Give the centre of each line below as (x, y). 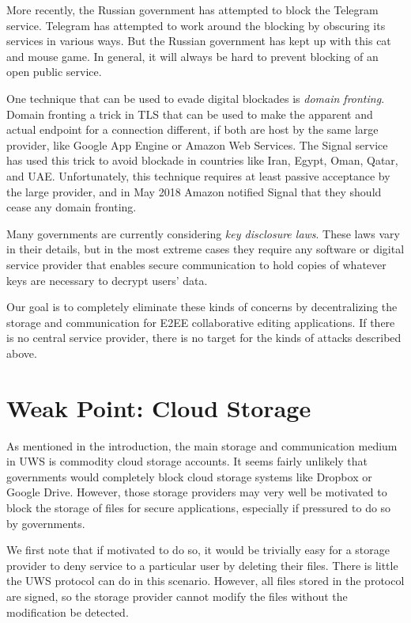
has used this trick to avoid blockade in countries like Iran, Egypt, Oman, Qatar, (202, 160)
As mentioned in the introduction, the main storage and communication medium (202, 445)
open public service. (54, 72)
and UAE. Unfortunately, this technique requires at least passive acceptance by (198, 175)
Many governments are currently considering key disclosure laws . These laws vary (203, 233)
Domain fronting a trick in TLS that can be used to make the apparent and (190, 114)
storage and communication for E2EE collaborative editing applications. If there (201, 322)
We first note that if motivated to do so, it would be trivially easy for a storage (198, 550)
